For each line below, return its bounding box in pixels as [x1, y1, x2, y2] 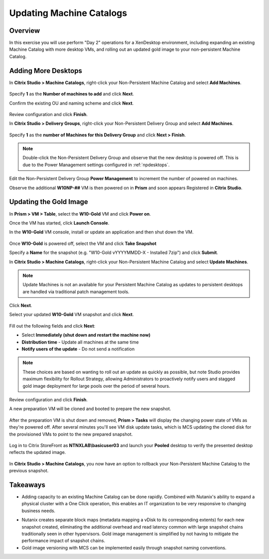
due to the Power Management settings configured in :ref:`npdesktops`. [22, 162, 170, 168]
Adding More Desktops [9, 66, 82, 75]
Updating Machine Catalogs [9, 7, 127, 18]
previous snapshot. [9, 468, 49, 474]
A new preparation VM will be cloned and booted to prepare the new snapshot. [9, 406, 171, 412]
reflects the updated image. [9, 449, 66, 455]
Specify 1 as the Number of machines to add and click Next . [9, 91, 134, 97]
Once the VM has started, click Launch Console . [9, 220, 110, 226]
